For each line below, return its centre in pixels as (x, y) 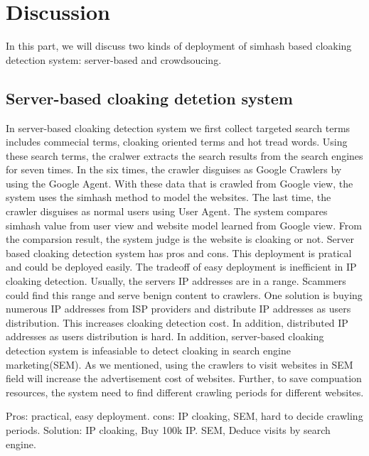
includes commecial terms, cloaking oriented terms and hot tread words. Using (177, 142)
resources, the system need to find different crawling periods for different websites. (185, 392)
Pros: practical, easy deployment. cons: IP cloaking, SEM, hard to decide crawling (184, 416)
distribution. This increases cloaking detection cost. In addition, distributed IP (177, 322)
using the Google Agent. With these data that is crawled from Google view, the (180, 183)
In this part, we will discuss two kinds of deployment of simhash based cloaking (179, 46)
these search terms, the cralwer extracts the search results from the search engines (184, 155)
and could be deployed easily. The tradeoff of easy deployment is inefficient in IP (181, 267)
